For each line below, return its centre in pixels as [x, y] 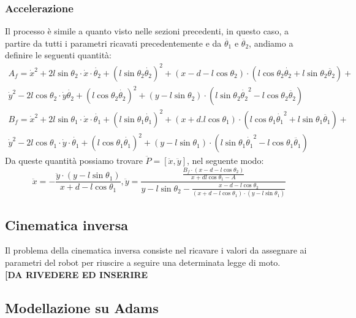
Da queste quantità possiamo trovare [74, 161]
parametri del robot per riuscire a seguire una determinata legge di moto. [143, 262]
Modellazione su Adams [82, 307]
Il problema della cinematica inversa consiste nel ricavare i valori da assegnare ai [156, 250]
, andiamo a [271, 43]
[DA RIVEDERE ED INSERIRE [77, 274]
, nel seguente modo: [225, 161]
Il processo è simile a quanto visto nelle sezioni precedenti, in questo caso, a [147, 31]
